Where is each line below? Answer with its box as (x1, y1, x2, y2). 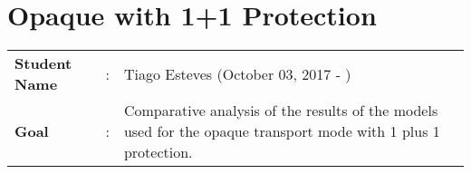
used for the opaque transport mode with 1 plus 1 (123, 121, 440, 142)
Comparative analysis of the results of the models (123, 100, 438, 121)
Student (14, 53, 72, 74)
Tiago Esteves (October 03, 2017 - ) (123, 63, 351, 84)
